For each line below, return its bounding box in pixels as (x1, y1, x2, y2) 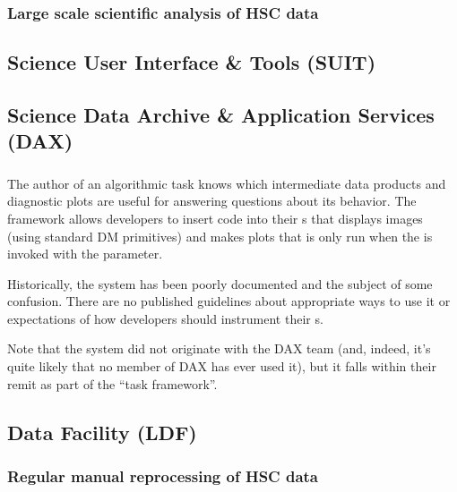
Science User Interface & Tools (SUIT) (7, 48, 376, 76)
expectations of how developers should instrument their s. (7, 309, 323, 327)
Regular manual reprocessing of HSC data (7, 464, 319, 487)
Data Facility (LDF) (7, 418, 197, 445)
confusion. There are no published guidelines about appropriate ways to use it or (7, 292, 451, 310)
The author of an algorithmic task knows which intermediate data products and (7, 174, 446, 192)
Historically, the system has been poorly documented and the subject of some (7, 274, 433, 293)
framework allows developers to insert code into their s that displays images (7, 208, 423, 227)
